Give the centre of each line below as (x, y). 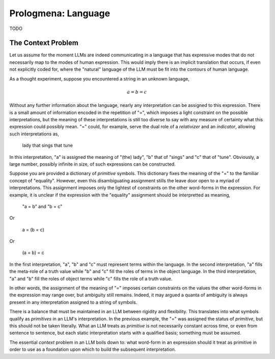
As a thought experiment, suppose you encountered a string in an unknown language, (99, 78)
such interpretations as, (34, 134)
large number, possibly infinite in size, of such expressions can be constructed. (92, 164)
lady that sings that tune (48, 146)
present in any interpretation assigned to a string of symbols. (73, 302)
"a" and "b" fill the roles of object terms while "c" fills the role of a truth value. (91, 279)
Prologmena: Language (60, 13)
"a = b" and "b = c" (42, 206)
